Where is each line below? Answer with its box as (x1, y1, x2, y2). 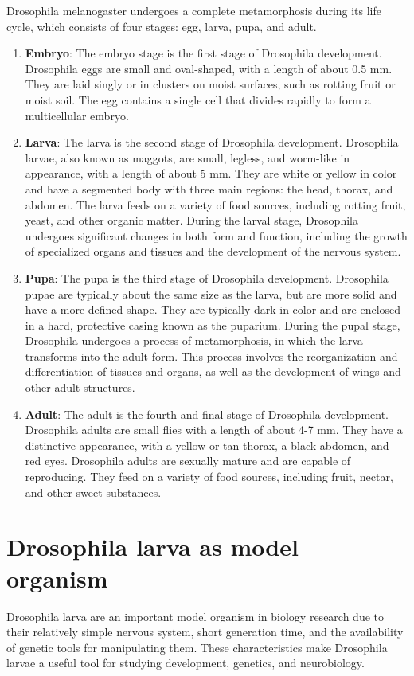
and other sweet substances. (25, 483, 162, 500)
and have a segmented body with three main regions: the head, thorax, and (25, 180, 393, 197)
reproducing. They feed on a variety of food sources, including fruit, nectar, (25, 468, 393, 485)
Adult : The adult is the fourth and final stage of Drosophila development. (25, 405, 389, 422)
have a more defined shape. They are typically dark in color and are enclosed (25, 301, 401, 318)
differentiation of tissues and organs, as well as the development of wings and (25, 363, 401, 380)
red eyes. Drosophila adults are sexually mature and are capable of (25, 452, 351, 469)
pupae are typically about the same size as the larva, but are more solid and (25, 285, 397, 302)
